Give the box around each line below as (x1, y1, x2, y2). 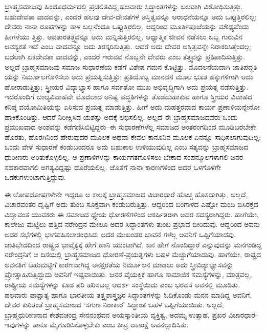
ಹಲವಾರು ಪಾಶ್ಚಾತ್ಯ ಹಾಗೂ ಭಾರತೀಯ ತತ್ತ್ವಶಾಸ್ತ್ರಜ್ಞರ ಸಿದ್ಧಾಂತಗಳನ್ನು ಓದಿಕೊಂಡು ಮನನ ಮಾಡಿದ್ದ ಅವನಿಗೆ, (5, 289, 252, 300)
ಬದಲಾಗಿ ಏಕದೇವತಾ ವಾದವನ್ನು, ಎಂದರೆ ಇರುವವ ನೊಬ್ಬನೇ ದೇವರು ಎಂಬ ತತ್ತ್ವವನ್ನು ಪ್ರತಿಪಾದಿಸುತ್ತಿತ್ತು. (5, 51, 246, 61)
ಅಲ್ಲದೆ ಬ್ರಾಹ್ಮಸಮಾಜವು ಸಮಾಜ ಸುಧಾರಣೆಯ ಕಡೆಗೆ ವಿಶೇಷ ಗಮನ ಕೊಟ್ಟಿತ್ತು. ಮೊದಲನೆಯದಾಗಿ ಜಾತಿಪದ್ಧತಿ (5, 61, 257, 72)
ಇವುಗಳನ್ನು (5, 319, 30, 330)
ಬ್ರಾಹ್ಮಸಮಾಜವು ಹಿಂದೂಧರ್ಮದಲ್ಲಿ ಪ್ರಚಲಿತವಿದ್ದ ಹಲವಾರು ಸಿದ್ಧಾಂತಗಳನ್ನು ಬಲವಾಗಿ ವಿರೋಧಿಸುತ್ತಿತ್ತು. (5, 1, 243, 11)
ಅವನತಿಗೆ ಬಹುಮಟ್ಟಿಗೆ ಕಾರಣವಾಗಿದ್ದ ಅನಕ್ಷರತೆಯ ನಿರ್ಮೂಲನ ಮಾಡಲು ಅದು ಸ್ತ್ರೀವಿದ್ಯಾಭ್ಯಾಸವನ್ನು (5, 259, 233, 269)
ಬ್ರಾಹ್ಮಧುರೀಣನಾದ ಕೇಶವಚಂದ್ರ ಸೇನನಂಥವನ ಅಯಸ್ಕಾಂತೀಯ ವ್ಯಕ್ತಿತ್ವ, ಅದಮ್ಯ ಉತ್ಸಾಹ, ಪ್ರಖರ (5, 309, 226, 320)
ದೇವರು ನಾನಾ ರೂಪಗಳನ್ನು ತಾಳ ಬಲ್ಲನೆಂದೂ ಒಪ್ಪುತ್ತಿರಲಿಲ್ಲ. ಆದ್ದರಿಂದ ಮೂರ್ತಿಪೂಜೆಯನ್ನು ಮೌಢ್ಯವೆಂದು (5, 21, 249, 32)
